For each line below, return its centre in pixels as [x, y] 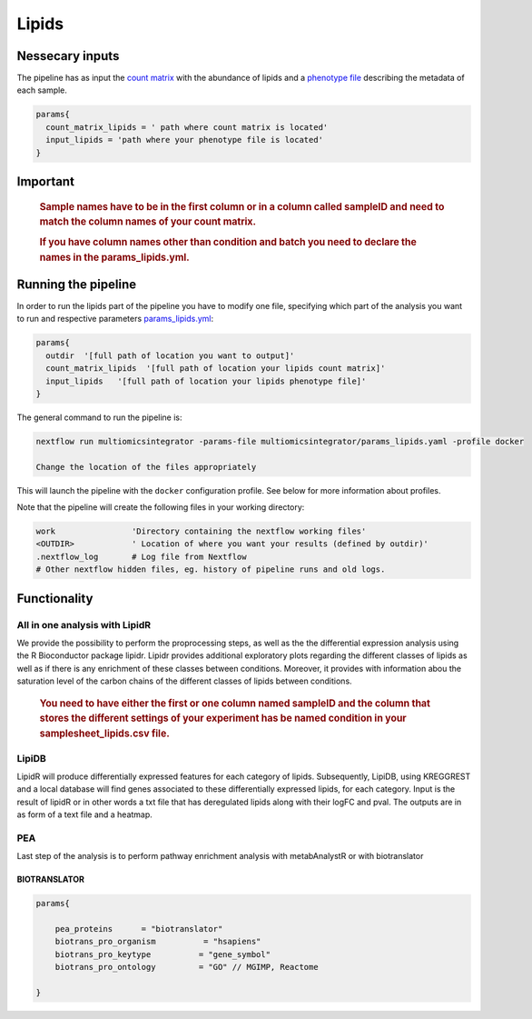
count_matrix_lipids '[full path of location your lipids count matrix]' [216, 369]
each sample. [42, 90]
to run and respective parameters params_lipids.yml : [115, 319]
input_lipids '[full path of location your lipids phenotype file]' [206, 381]
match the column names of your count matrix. [148, 222]
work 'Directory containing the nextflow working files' [201, 531]
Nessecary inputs [68, 56]
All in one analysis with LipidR [84, 624]
